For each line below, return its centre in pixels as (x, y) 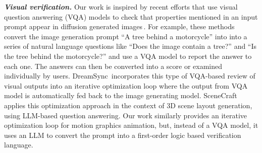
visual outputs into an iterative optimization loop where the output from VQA (126, 85)
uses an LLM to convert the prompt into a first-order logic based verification (123, 135)
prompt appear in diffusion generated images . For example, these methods (119, 26)
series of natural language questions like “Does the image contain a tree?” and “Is (130, 46)
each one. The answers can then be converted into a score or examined (113, 66)
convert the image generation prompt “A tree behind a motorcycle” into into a (126, 36)
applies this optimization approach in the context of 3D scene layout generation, (128, 105)
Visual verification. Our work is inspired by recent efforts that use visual (121, 7)
